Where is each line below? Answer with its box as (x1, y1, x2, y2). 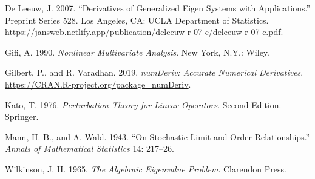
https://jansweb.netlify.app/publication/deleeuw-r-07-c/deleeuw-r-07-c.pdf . (5, 25, 283, 38)
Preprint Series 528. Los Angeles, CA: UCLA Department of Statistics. (5, 13, 269, 26)
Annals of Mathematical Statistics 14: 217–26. (5, 142, 174, 155)
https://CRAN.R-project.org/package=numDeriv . (5, 77, 191, 90)
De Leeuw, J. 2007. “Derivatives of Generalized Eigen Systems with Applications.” (5, 2, 311, 14)
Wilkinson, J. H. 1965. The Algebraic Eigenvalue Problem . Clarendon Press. (5, 162, 286, 175)
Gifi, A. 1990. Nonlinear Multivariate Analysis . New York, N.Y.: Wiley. (5, 45, 269, 58)
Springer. (5, 110, 39, 123)
